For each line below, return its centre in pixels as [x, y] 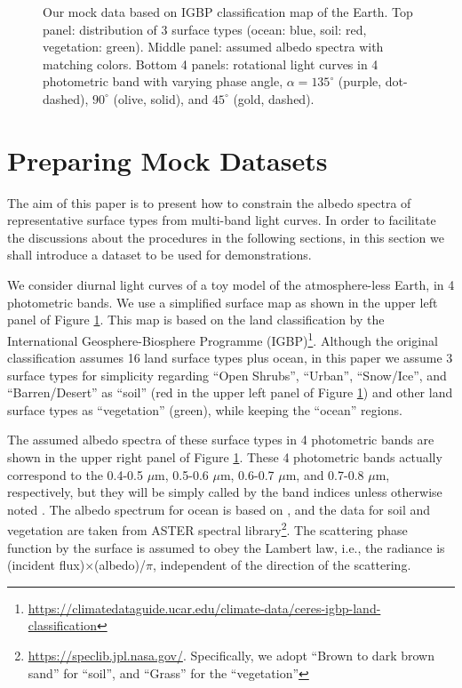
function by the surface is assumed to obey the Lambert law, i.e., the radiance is [226, 547]
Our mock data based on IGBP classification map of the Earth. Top [228, 12]
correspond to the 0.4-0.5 [75, 474]
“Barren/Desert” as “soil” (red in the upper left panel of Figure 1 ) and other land [230, 392]
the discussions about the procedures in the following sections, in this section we [226, 237]
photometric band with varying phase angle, [163, 81]
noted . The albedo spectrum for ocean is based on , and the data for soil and [219, 509]
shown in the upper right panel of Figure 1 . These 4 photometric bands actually [225, 457]
